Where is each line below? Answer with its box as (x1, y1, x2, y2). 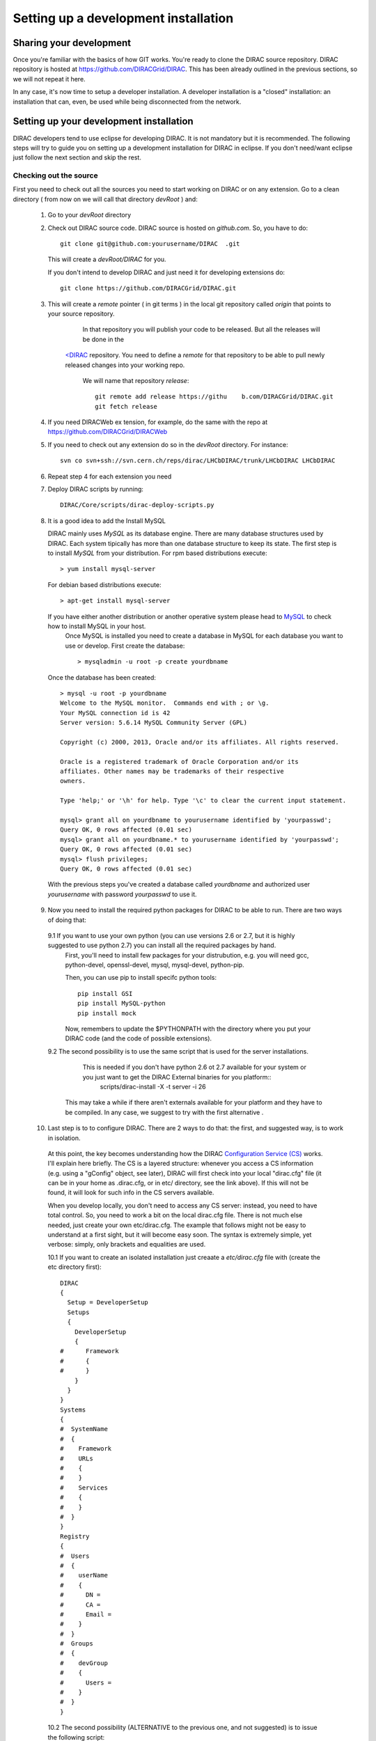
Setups (67, 1308, 90, 1316)
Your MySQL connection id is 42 (60, 709, 171, 717)
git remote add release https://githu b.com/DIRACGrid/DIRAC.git (95, 393, 334, 400)
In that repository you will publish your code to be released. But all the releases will (82, 325, 320, 334)
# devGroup (60, 1659, 108, 1667)
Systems (60, 1405, 86, 1414)
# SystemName (60, 1425, 108, 1433)
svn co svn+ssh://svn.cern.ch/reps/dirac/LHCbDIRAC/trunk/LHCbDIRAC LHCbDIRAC (60, 457, 336, 464)
